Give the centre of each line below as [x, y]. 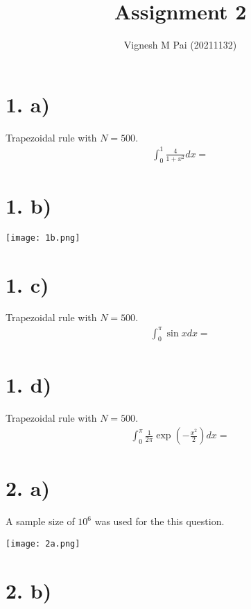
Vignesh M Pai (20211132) [180, 45]
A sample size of [40, 521]
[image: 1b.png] [43, 238]
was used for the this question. [159, 521]
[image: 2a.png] [43, 543]
